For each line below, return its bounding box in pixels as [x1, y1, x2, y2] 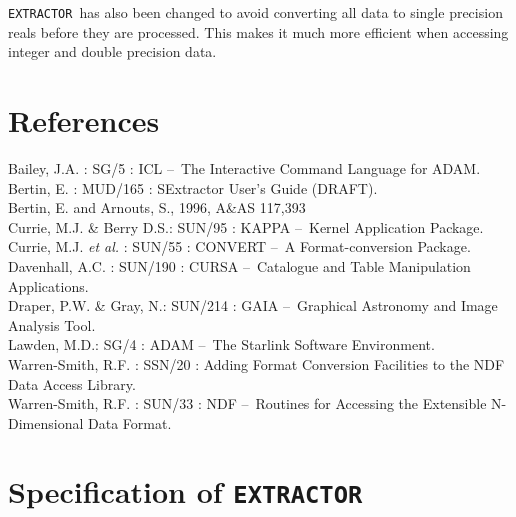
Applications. [8, 275, 89, 296]
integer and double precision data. [8, 41, 217, 62]
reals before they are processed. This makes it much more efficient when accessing [8, 21, 509, 42]
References [8, 100, 160, 141]
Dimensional [8, 412, 84, 433]
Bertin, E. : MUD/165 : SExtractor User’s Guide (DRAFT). [8, 177, 378, 198]
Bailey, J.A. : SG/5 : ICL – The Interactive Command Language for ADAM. [8, 157, 481, 178]
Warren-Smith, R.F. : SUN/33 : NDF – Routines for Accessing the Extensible [8, 393, 487, 414]
